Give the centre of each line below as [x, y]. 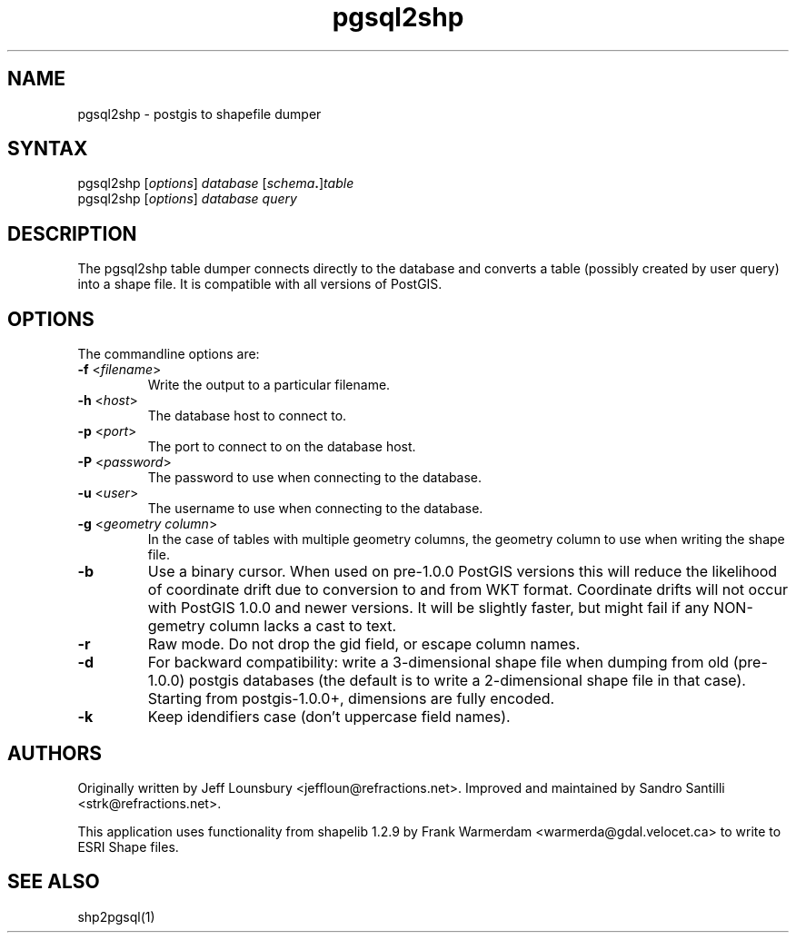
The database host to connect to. [247, 416]
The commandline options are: [169, 354]
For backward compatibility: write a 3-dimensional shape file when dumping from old [438, 663]
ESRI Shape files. [128, 846]
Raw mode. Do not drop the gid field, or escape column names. [364, 644]
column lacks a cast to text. [303, 626]
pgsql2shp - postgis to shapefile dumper [199, 114]
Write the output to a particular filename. [269, 385]
